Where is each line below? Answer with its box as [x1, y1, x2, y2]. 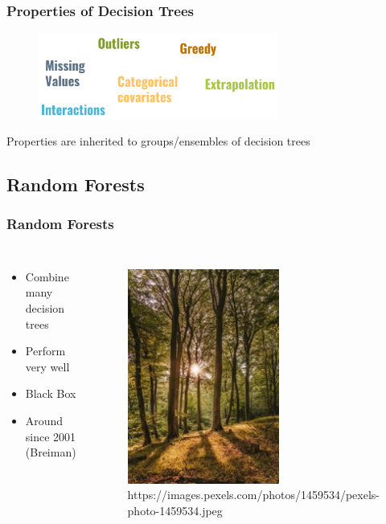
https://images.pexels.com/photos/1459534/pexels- [127, 486, 380, 503]
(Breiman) [25, 444, 76, 461]
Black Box [25, 385, 76, 402]
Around [25, 411, 64, 428]
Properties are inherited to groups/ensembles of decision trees [6, 133, 310, 149]
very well [25, 358, 70, 375]
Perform [25, 342, 66, 359]
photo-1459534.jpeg [127, 501, 223, 518]
